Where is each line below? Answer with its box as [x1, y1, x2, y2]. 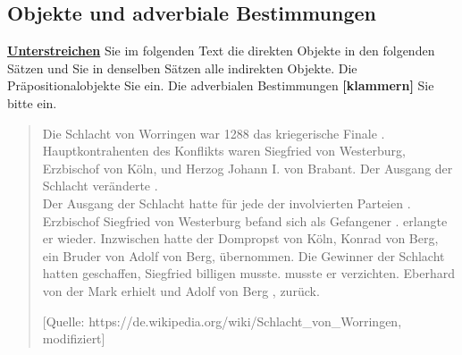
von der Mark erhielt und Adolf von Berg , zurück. [42, 281, 320, 300]
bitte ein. [7, 93, 57, 112]
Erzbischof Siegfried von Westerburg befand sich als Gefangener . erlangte [42, 211, 448, 230]
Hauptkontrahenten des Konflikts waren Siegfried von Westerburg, [42, 141, 406, 160]
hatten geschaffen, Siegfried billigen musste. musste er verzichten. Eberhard [42, 264, 455, 283]
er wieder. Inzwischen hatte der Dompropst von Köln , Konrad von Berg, [42, 229, 439, 248]
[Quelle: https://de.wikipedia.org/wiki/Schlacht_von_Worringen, [42, 311, 402, 330]
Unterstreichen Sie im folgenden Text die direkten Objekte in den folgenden [7, 41, 435, 60]
